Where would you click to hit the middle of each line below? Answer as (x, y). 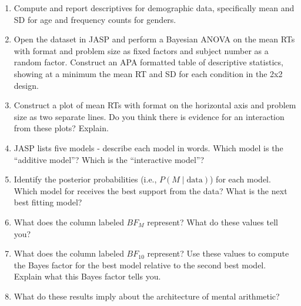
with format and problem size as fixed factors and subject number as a (141, 50)
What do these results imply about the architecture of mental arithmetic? (147, 296)
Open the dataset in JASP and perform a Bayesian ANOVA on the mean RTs (154, 39)
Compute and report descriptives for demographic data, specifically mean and (154, 8)
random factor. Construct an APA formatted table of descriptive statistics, (148, 62)
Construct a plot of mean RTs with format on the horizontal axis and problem (155, 105)
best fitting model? (48, 202)
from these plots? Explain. (61, 128)
